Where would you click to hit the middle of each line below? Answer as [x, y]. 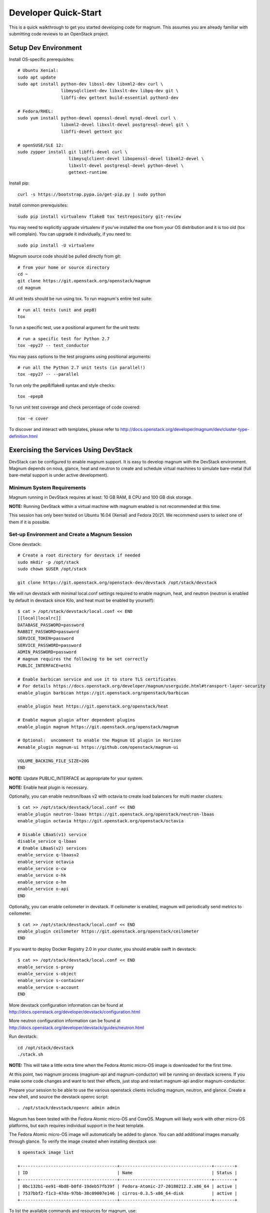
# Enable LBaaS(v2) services [52, 848]
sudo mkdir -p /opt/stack [48, 562]
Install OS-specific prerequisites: [42, 59]
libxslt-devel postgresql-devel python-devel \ [126, 165]
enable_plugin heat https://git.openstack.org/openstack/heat [93, 706]
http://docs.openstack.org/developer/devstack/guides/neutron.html [77, 1027]
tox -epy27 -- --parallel [48, 374]
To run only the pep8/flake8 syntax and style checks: [62, 385]
